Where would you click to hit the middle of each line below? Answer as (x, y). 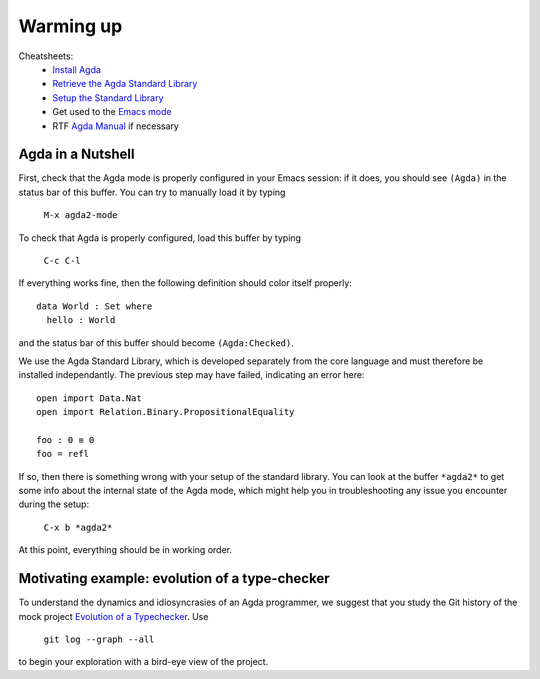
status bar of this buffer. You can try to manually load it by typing (152, 192)
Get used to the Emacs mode (112, 112)
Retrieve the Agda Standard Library (125, 84)
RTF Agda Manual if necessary (116, 126)
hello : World (81, 320)
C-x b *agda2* (78, 527)
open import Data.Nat (89, 398)
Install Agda (77, 69)
